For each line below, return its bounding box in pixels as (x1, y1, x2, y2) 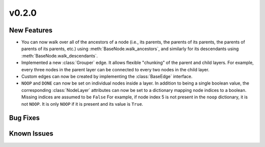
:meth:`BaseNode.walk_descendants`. (21, 53, 98, 59)
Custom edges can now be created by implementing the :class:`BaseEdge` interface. (21, 74, 193, 80)
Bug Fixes (9, 114, 40, 122)
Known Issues (9, 129, 53, 138)
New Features (9, 26, 53, 34)
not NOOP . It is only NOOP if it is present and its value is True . (21, 101, 143, 107)
